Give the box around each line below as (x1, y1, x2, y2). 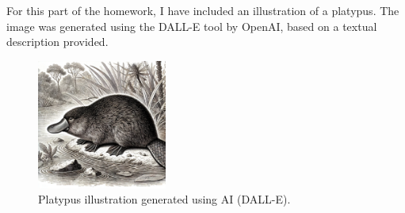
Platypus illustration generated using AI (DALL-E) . (38, 191, 291, 207)
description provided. (6, 33, 109, 50)
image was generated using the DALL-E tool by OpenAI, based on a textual (6, 17, 377, 34)
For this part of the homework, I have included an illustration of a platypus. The (6, 2, 399, 18)
